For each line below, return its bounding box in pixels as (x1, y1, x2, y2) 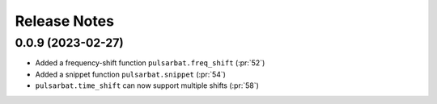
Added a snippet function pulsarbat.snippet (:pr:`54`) (35, 69, 227, 79)
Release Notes (15, 12, 115, 30)
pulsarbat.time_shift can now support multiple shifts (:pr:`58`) (35, 81, 259, 90)
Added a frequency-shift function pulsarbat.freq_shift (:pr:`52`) (35, 58, 265, 68)
